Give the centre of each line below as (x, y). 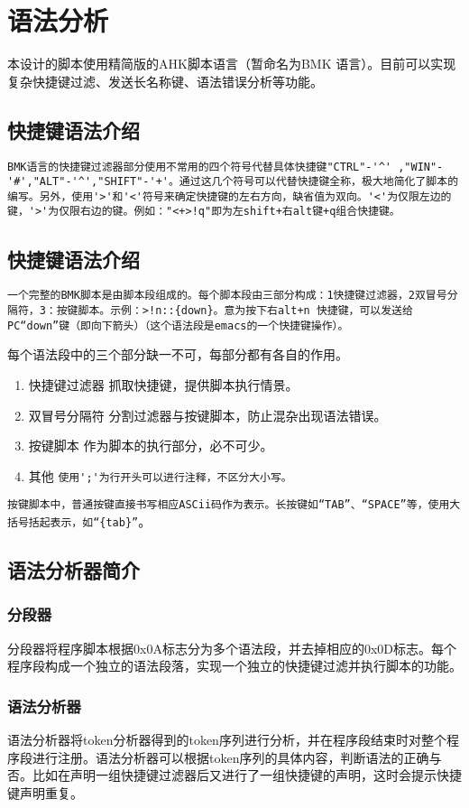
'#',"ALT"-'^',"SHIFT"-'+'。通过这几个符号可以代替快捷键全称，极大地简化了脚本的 (233, 182)
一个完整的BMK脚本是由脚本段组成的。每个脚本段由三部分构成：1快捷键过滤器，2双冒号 (227, 296)
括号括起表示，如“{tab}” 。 (79, 521)
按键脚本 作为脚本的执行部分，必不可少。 (151, 446)
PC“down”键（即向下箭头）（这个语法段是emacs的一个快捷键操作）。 (178, 325)
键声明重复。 (45, 792)
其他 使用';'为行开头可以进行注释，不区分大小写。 (160, 475)
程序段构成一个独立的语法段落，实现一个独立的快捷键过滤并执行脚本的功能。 (234, 666)
